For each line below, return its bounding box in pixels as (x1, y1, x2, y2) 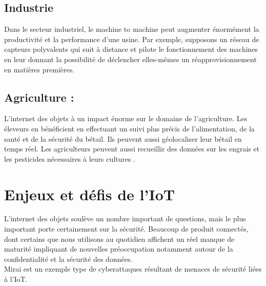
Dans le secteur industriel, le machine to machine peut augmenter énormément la (4, 24, 259, 34)
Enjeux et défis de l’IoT (4, 183, 175, 204)
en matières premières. (4, 64, 75, 74)
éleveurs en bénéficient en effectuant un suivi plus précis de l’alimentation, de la (4, 123, 255, 134)
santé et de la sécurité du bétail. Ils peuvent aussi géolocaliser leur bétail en (4, 133, 242, 144)
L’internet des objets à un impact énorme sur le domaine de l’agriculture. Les (4, 113, 248, 124)
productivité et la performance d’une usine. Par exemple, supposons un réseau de (4, 33, 259, 44)
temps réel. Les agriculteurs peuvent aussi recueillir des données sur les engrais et (4, 143, 260, 154)
